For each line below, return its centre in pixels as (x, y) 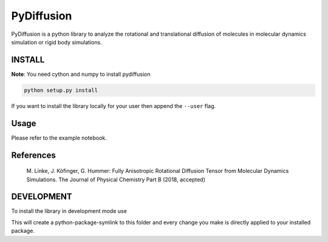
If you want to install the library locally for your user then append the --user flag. (114, 106)
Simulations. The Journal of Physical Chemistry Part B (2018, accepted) (116, 180)
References (33, 155)
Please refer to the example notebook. (59, 138)
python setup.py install (61, 90)
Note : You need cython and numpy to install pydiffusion (81, 74)
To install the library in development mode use (69, 211)
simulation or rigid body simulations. (57, 42)
